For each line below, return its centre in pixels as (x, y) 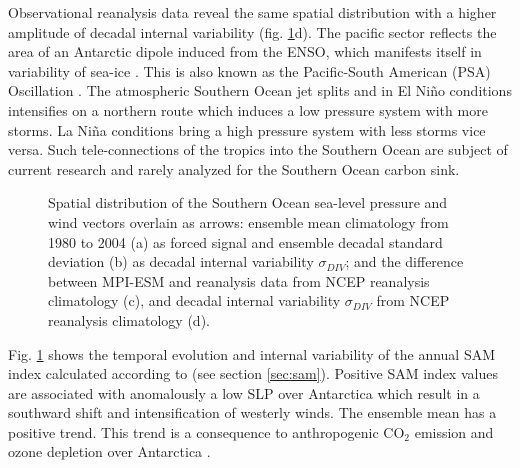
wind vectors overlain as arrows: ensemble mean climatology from (248, 221)
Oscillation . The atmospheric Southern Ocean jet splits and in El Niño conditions (260, 90)
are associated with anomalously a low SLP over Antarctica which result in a (244, 392)
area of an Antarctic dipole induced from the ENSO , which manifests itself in (245, 51)
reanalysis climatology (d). (129, 319)
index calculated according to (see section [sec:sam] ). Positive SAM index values (253, 373)
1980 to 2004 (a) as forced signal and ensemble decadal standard (245, 241)
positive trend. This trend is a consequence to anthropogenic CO (206, 431)
